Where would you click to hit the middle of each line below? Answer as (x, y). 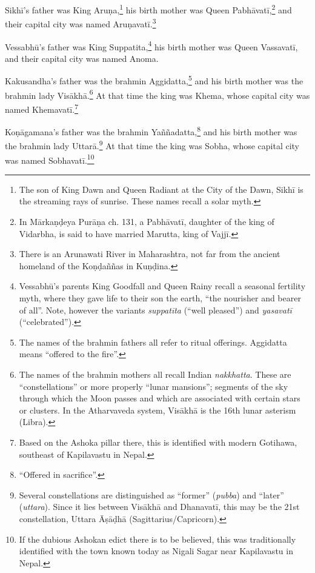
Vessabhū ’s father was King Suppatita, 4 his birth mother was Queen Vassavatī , (151, 45)
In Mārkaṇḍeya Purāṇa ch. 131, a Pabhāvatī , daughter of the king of (147, 222)
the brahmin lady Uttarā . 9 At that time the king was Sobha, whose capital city (152, 145)
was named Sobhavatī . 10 (50, 159)
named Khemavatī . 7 (41, 108)
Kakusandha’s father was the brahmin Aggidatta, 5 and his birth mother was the (154, 80)
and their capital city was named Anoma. (82, 58)
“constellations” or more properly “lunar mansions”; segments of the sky (154, 386)
